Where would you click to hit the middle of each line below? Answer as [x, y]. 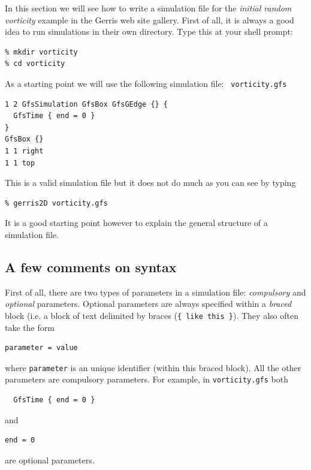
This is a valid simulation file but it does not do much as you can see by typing [150, 183]
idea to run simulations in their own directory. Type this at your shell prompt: [149, 31]
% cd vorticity [35, 64]
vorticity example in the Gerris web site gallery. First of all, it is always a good [150, 19]
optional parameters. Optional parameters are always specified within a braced [148, 304]
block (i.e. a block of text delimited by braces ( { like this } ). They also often [152, 315]
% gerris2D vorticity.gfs [56, 203]
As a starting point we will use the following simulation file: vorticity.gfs [146, 83]
